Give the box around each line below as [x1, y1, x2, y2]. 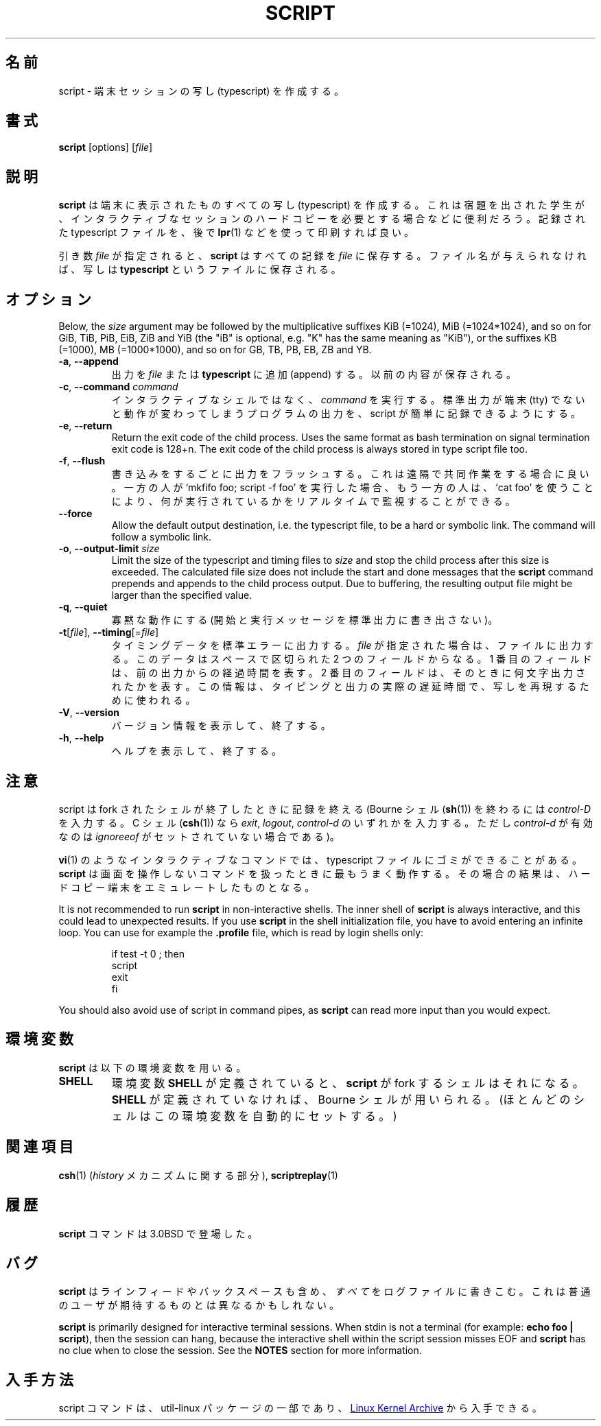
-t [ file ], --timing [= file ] [58, 626, 159, 639]
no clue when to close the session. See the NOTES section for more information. [58, 1344, 422, 1357]
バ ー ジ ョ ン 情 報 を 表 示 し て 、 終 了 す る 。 [111, 720, 331, 732]
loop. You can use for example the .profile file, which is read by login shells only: [58, 926, 424, 938]
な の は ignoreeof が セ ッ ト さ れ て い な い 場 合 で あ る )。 [58, 830, 340, 842]
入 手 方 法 [5, 1370, 73, 1388]
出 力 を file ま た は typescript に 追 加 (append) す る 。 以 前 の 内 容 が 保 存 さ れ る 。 [111, 368, 517, 381]
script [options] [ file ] [58, 141, 153, 154]
